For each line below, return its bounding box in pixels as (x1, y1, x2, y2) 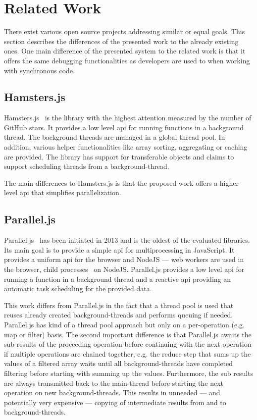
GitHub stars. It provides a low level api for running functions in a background (4, 122, 244, 132)
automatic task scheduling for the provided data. (4, 283, 152, 294)
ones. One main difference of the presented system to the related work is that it (4, 46, 246, 56)
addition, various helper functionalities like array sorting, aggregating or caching (4, 142, 248, 152)
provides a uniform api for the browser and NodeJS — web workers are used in (4, 254, 244, 264)
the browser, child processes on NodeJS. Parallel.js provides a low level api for (4, 264, 245, 274)
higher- (219, 177, 241, 188)
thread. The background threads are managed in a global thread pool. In (4, 132, 225, 142)
